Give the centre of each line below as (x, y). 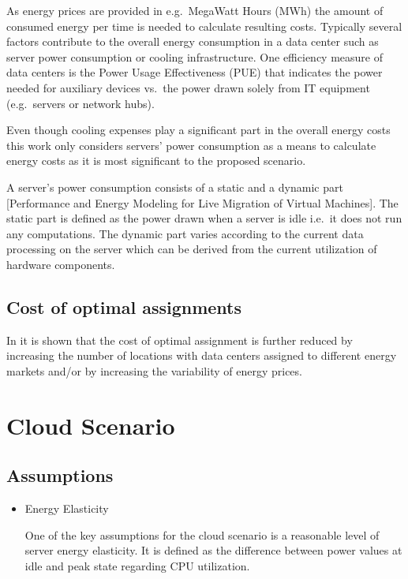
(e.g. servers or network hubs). (80, 103)
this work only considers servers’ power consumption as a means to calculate (191, 145)
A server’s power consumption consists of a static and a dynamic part (175, 187)
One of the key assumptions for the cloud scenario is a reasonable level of (202, 534)
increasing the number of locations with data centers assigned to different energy (202, 355)
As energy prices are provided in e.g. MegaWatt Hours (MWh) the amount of (195, 10)
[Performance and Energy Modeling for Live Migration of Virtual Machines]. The (202, 202)
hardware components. (61, 264)
